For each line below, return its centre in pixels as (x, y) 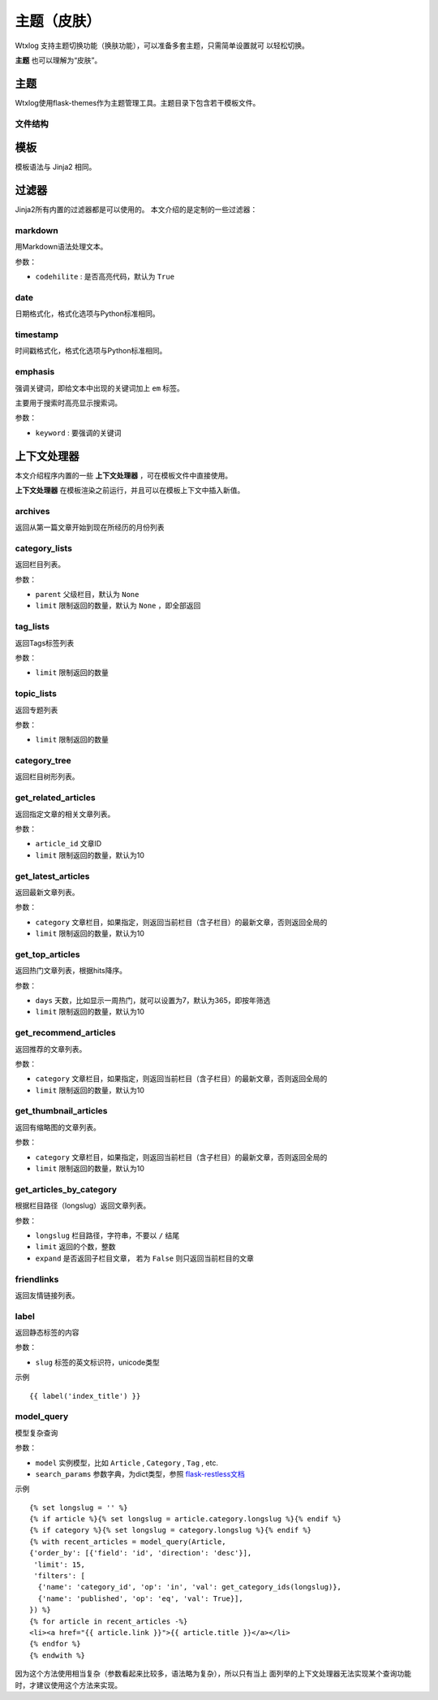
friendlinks (37, 1279)
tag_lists (32, 627)
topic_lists (36, 694)
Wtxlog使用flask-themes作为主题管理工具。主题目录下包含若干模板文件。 (137, 102)
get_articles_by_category (66, 1189)
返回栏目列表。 (40, 565)
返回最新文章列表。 (47, 892)
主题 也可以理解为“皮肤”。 (58, 60)
